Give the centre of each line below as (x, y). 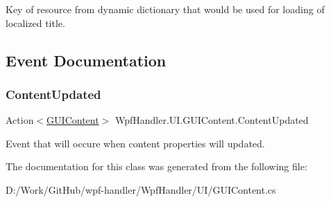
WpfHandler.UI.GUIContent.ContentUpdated (212, 120)
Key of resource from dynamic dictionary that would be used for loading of (165, 9)
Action (20, 120)
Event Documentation (86, 60)
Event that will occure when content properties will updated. (135, 143)
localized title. (35, 22)
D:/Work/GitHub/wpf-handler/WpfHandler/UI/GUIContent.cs (141, 189)
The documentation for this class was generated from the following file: (156, 166)
